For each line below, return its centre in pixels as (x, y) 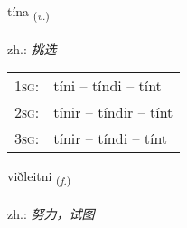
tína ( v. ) (28, 12)
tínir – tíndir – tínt (113, 112)
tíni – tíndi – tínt (108, 86)
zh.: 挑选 (32, 48)
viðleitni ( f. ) (39, 177)
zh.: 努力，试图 (51, 214)
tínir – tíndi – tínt (111, 138)
